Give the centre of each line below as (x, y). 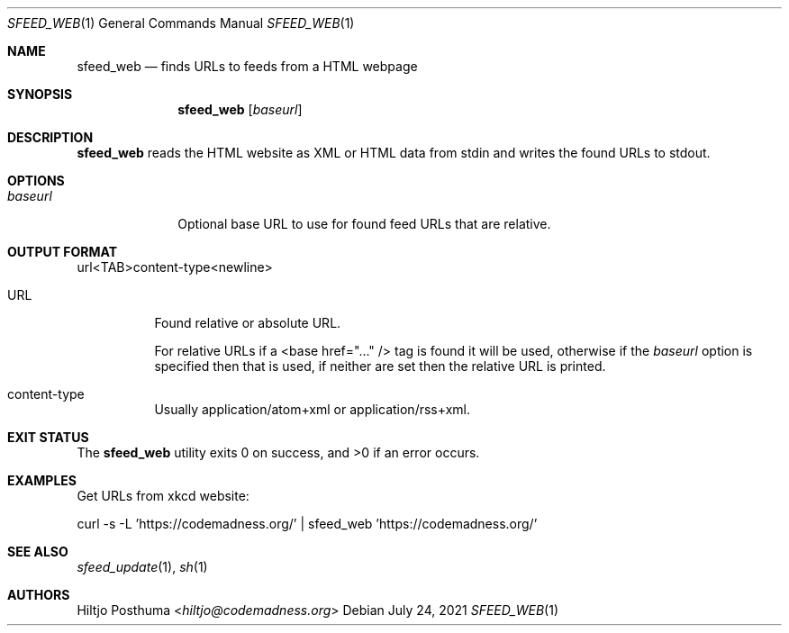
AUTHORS (39, 595)
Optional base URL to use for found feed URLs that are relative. (364, 224)
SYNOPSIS (40, 94)
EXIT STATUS (48, 437)
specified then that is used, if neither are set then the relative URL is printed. (380, 366)
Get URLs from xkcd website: (163, 496)
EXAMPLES (42, 480)
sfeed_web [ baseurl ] (240, 109)
